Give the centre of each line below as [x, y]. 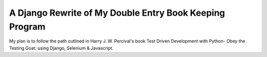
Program [27, 27]
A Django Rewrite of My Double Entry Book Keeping [117, 13]
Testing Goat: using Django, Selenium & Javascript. [61, 48]
